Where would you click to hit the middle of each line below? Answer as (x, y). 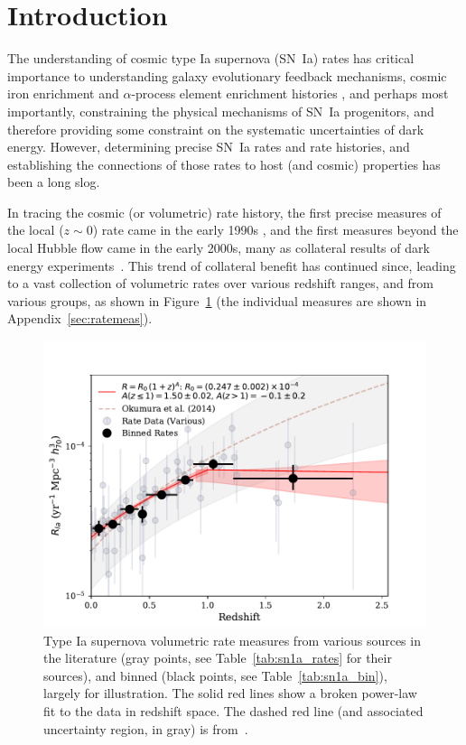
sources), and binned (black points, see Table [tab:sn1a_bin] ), (215, 675)
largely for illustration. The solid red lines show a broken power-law (230, 693)
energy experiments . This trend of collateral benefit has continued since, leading (232, 265)
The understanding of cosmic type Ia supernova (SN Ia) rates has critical (211, 58)
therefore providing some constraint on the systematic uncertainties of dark (216, 129)
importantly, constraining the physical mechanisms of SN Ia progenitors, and (221, 111)
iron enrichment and (63, 93)
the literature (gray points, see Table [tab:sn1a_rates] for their (218, 658)
